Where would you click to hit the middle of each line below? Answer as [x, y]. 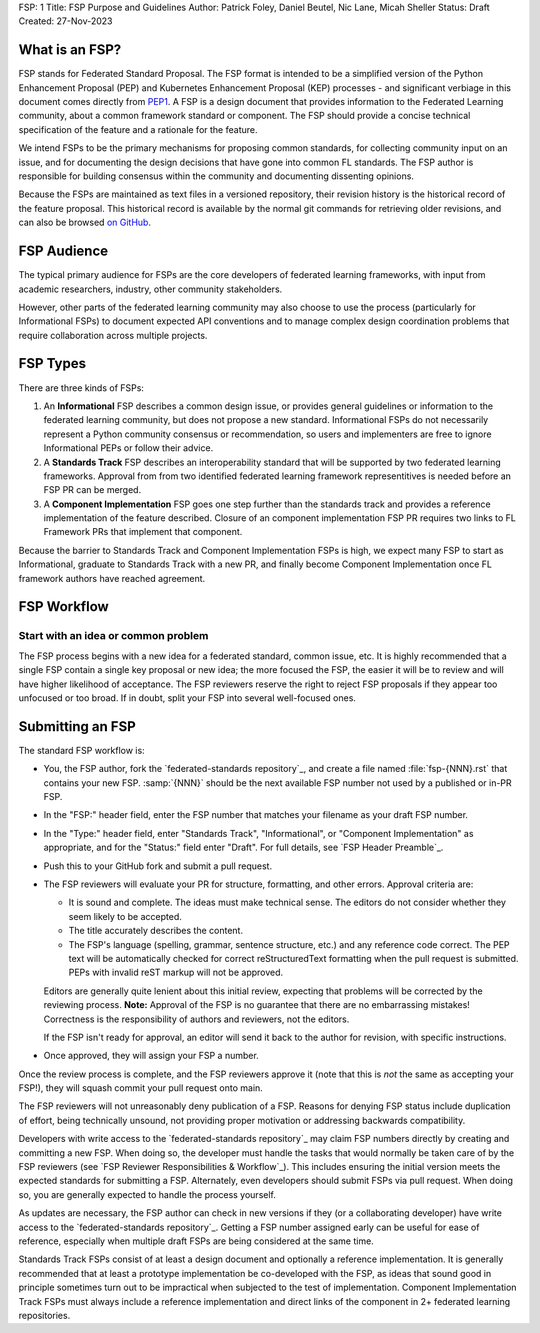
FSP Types [52, 363]
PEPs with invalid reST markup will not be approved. [176, 972]
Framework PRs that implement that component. [143, 532]
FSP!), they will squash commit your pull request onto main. [141, 1088]
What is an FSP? [70, 50]
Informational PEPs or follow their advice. [128, 448]
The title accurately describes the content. [156, 931]
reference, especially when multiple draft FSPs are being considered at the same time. [196, 1241]
